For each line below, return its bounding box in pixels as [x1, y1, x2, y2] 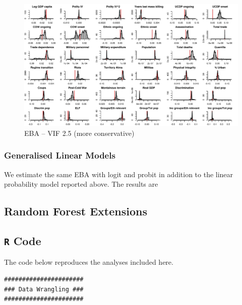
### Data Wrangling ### [4, 285, 84, 293]
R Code [4, 233, 41, 248]
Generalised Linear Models [4, 149, 115, 162]
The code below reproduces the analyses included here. [4, 257, 173, 267]
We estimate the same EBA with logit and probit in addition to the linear [4, 169, 233, 179]
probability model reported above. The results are [4, 179, 158, 189]
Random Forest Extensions [4, 203, 147, 219]
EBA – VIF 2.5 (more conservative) [24, 127, 135, 138]
